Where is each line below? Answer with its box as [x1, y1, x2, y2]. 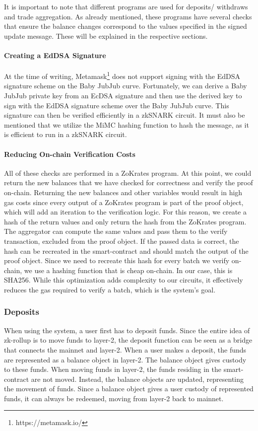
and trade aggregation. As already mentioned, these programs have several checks [4, 11, 252, 21]
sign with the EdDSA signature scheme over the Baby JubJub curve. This [4, 100, 229, 110]
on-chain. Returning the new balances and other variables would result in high [4, 187, 243, 197]
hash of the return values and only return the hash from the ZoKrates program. [4, 216, 247, 226]
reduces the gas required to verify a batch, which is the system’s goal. [4, 284, 216, 294]
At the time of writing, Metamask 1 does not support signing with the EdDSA [4, 70, 241, 81]
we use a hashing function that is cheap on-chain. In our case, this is [24, 265, 233, 275]
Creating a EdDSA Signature [4, 50, 106, 60]
